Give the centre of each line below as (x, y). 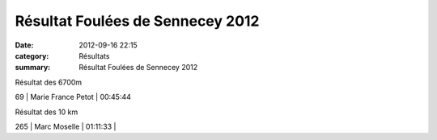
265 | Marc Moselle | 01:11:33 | (66, 126)
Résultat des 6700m (49, 82)
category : (32, 56)
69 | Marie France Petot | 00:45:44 (73, 97)
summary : (33, 68)
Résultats (94, 56)
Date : (24, 45)
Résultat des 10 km (47, 112)
